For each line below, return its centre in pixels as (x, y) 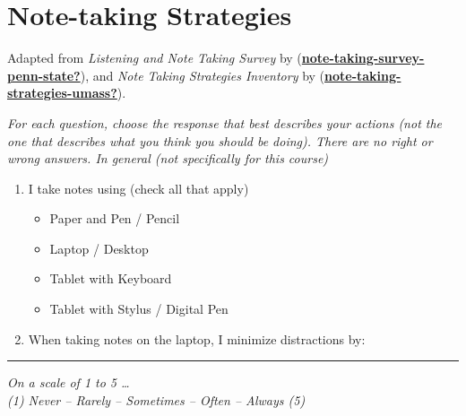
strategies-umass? (62, 93)
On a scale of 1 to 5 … (69, 382)
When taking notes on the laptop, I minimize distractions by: (197, 338)
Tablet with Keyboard (111, 278)
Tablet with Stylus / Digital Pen (139, 309)
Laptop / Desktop (99, 248)
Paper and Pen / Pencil (115, 218)
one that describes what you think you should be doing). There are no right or (220, 140)
